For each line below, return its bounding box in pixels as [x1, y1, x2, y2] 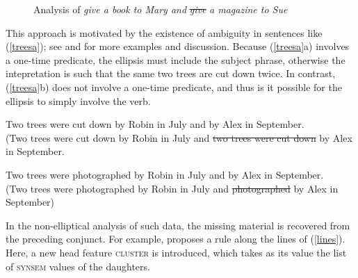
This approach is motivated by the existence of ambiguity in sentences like [6, 25, 323, 40]
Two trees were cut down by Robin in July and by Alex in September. [6, 117, 304, 131]
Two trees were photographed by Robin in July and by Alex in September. [6, 167, 324, 181]
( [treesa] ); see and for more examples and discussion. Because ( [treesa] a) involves [6, 39, 350, 54]
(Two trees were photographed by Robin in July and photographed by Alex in [6, 181, 339, 195]
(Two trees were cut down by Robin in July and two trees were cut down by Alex [6, 130, 352, 145]
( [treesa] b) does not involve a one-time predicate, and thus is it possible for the [6, 79, 342, 94]
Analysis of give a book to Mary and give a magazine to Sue [33, 2, 288, 16]
